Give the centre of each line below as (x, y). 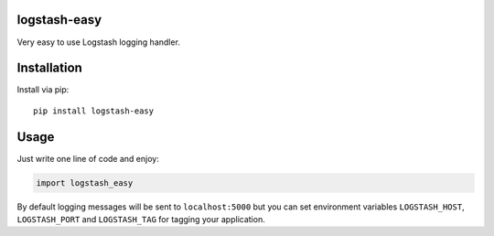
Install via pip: (43, 90)
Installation (49, 68)
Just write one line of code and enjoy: (88, 158)
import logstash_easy (85, 182)
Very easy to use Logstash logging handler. (98, 42)
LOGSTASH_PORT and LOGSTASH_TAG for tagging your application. (141, 220)
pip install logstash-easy (94, 111)
